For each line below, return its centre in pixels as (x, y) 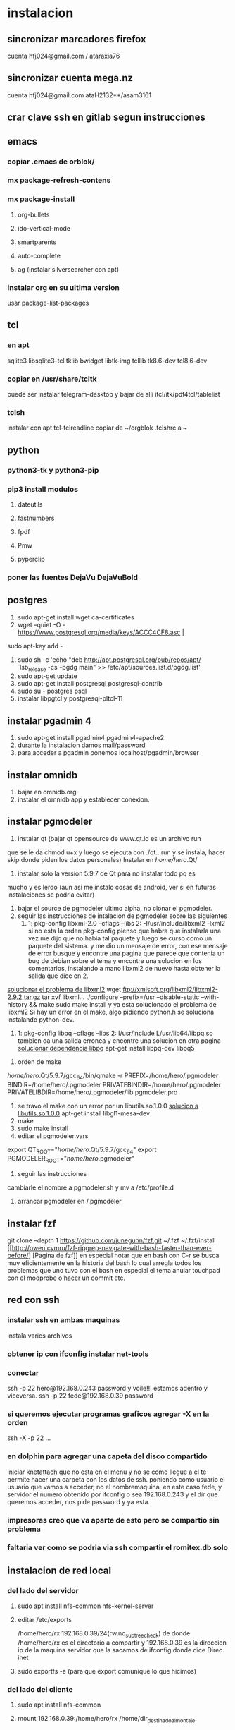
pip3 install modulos (43, 489)
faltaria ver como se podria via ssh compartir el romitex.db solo (118, 1548)
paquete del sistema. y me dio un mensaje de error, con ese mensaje (128, 945)
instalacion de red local (59, 1570)
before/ (18, 1256)
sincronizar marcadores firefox (77, 39)
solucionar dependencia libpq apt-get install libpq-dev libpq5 (106, 1048)
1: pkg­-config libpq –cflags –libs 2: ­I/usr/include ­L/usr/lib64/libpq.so (115, 1033)
